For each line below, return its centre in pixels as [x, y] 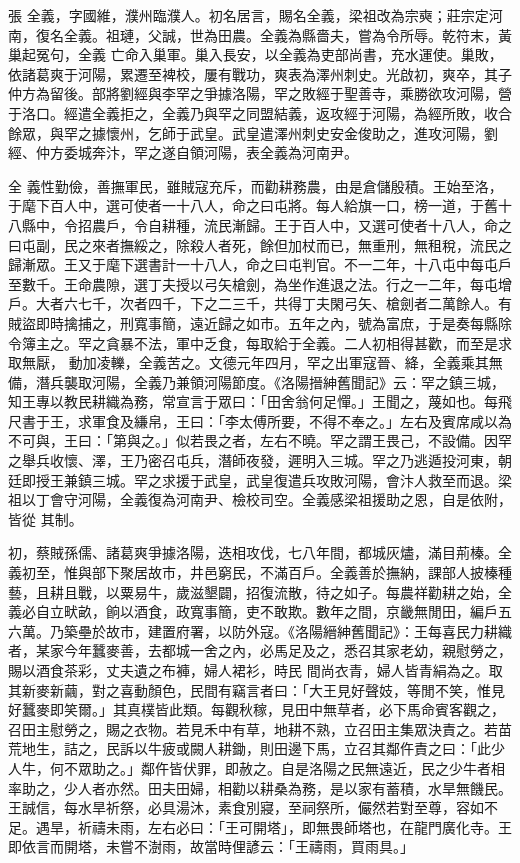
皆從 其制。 [45, 518]
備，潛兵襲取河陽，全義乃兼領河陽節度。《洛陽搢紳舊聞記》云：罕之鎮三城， [256, 381]
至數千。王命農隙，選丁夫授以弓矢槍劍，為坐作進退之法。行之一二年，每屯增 [260, 283]
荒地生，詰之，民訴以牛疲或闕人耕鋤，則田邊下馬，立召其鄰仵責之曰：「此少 [256, 748]
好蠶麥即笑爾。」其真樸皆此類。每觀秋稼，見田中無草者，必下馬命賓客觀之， [256, 709]
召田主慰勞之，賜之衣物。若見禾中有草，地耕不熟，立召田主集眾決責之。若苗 [260, 728]
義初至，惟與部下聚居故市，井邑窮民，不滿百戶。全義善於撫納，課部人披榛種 [260, 572]
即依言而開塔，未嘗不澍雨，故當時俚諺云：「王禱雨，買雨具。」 [211, 846]
